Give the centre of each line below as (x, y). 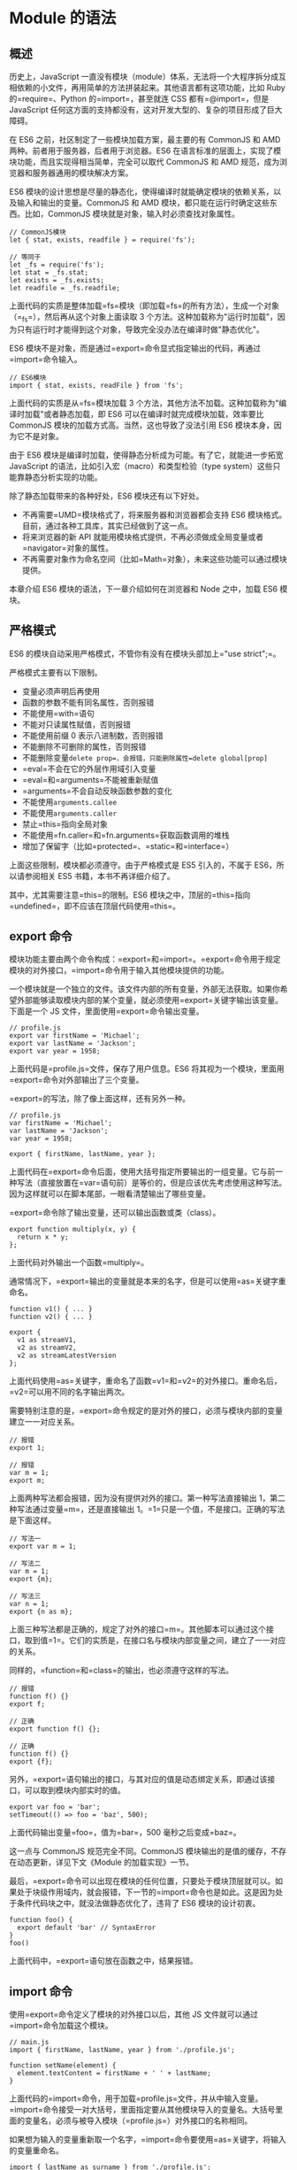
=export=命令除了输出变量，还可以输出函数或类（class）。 (115, 1213)
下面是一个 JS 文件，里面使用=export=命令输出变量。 (107, 1011)
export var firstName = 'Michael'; (75, 1036)
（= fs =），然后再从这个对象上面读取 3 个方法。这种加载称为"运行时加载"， (144, 318)
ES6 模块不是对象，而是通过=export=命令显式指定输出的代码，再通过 (135, 348)
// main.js (29, 2043)
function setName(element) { (63, 2066)
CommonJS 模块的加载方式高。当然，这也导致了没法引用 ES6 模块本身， (141, 425)
